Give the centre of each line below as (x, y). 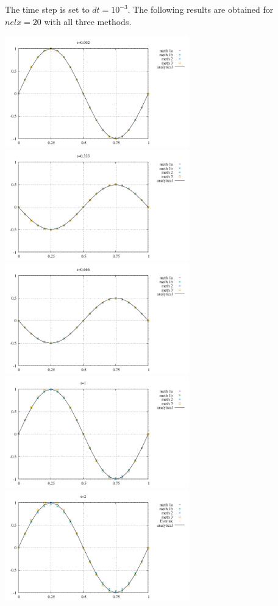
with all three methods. (88, 21)
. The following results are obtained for (201, 9)
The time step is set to (47, 9)
